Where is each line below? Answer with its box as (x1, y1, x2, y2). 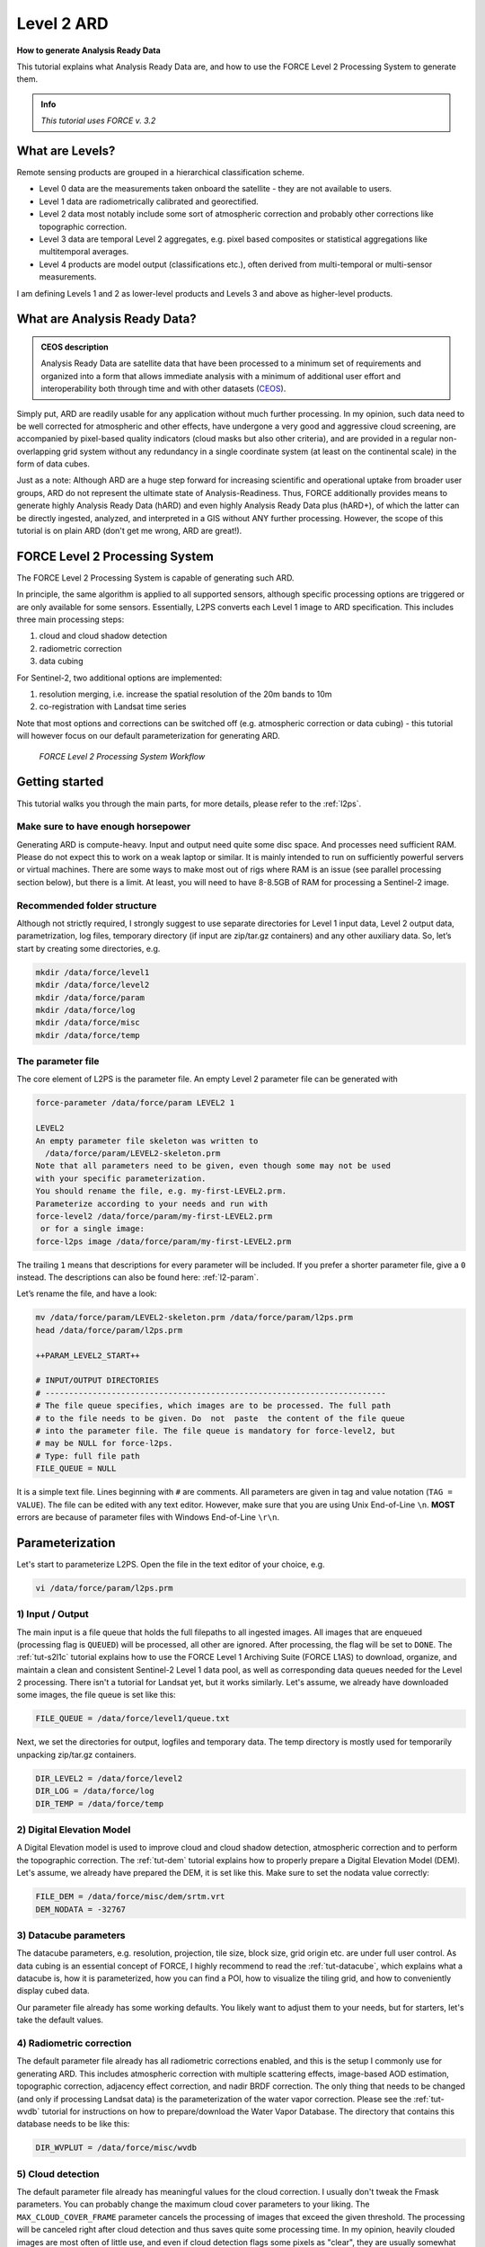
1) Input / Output (16, 1608, 89, 1621)
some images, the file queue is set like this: (16, 1690, 176, 1701)
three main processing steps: (16, 614, 125, 625)
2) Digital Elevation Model (16, 1823, 131, 1835)
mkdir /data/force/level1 (35, 967, 150, 977)
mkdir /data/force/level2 (35, 980, 150, 990)
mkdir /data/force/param (35, 992, 145, 1002)
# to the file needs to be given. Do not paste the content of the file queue (35, 1413, 406, 1424)
